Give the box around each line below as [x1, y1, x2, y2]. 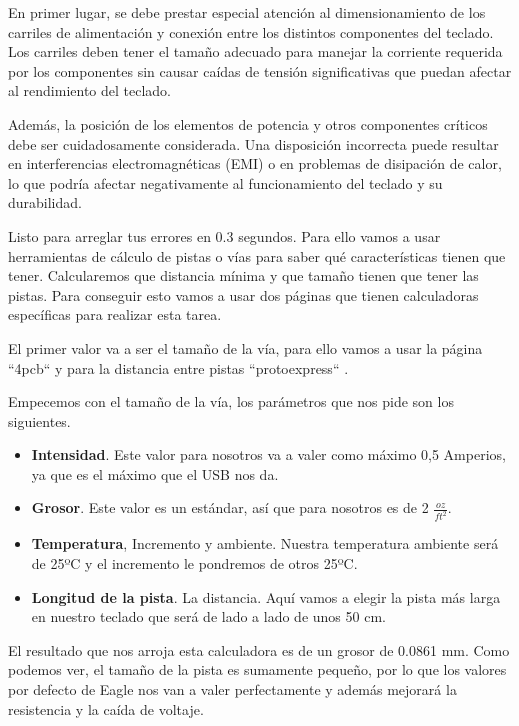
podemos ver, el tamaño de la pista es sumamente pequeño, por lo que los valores [8, 659, 507, 680]
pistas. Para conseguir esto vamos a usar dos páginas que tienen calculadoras [8, 284, 479, 305]
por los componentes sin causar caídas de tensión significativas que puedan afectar [8, 60, 512, 81]
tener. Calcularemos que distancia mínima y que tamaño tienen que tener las [8, 265, 479, 286]
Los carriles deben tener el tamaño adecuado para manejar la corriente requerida [8, 41, 503, 62]
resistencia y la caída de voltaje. [8, 698, 204, 719]
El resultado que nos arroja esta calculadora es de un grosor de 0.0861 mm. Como [8, 639, 510, 660]
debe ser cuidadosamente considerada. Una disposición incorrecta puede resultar [8, 133, 499, 154]
